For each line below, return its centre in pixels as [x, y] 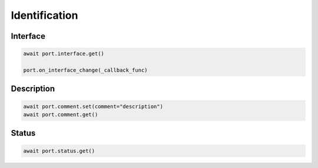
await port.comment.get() [61, 114]
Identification [44, 15]
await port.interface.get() [64, 54]
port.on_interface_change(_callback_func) [85, 70]
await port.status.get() [59, 151]
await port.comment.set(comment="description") [93, 106]
